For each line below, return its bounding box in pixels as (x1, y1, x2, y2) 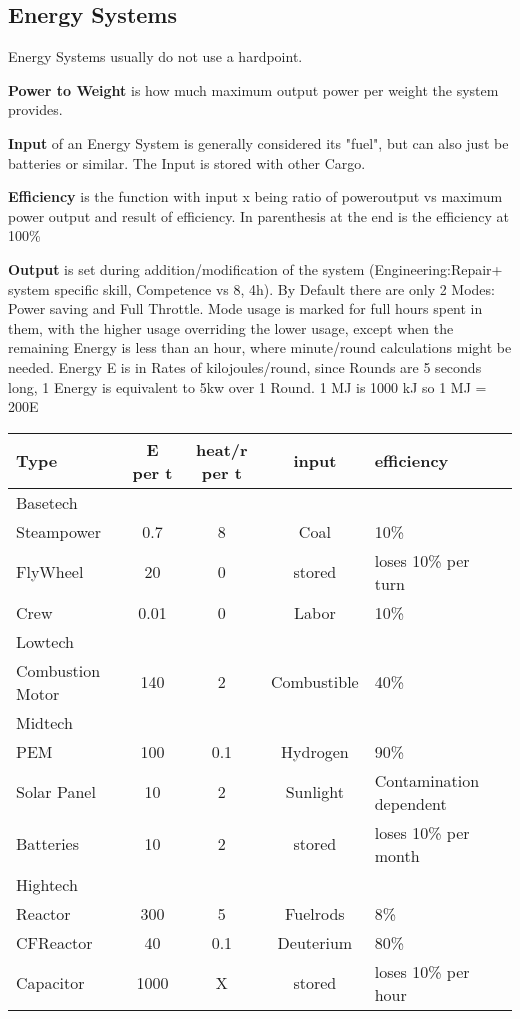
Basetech (16, 490, 78, 514)
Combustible (271, 670, 359, 694)
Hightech (16, 872, 78, 896)
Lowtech (16, 629, 74, 653)
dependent (374, 791, 447, 815)
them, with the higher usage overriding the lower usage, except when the (8, 317, 454, 338)
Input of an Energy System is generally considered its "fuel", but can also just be (8, 132, 509, 153)
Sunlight (285, 780, 344, 804)
